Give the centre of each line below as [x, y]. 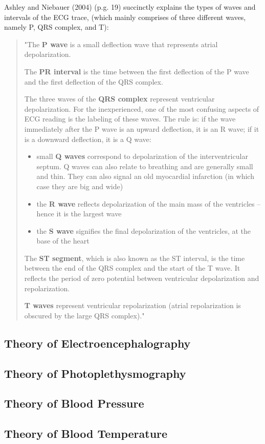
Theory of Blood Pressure [74, 403]
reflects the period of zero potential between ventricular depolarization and [142, 278]
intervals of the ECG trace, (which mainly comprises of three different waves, [125, 17]
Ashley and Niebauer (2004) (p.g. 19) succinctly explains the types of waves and [130, 7]
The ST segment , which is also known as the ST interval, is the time [135, 258]
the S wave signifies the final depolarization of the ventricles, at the [144, 230]
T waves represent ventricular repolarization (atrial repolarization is [132, 305]
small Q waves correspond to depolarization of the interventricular [142, 156]
